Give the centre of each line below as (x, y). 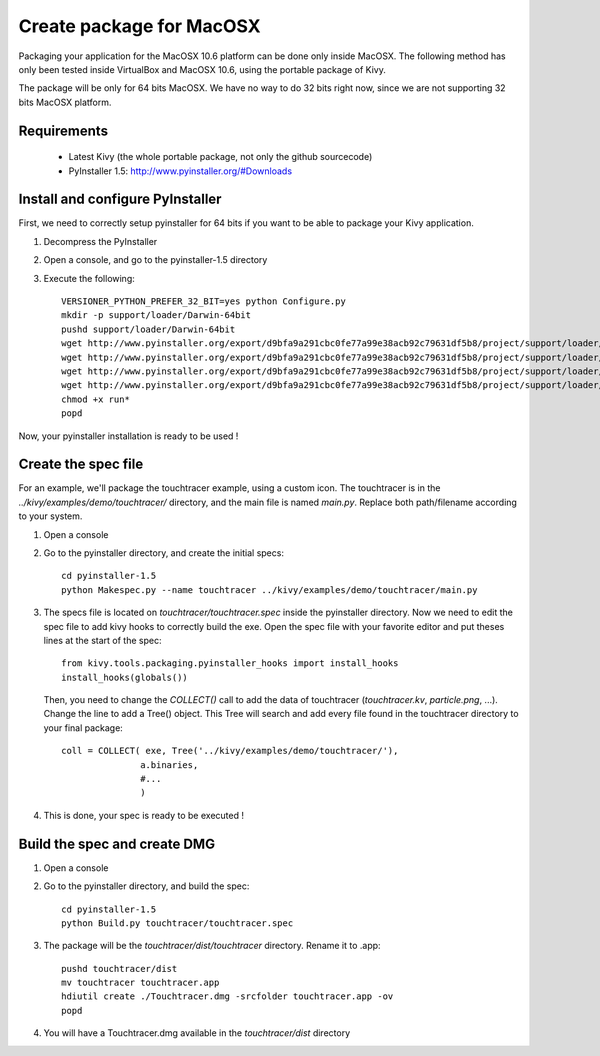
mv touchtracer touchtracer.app (140, 983)
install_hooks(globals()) (125, 677)
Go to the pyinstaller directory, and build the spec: (146, 886)
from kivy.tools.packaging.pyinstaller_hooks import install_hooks (230, 663)
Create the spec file (81, 464)
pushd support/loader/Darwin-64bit (148, 329)
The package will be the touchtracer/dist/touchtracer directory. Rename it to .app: (212, 946)
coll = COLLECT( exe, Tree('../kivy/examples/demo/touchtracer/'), (230, 751)
